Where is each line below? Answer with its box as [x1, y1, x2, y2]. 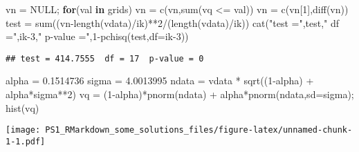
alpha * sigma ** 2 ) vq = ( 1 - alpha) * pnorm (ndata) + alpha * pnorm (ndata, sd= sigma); [6, 87, 354, 102]
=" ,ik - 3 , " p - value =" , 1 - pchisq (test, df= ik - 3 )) [6, 29, 189, 44]
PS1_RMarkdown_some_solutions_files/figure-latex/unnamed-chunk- [45, 125, 353, 135]
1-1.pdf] [6, 136, 46, 146]
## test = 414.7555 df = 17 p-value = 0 [6, 53, 204, 64]
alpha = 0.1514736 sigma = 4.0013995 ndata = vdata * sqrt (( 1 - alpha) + [6, 73, 314, 88]
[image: [6, 125, 41, 135]
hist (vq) [6, 100, 39, 115]
